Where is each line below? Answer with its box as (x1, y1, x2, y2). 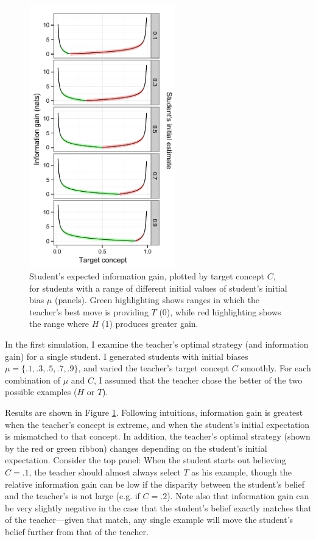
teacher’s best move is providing (29, 305, 149, 318)
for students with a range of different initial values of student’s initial (29, 281, 287, 294)
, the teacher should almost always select (29, 465, 181, 478)
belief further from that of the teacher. (5, 525, 149, 538)
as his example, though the (191, 465, 292, 478)
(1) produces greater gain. (102, 317, 198, 330)
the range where (29, 317, 90, 330)
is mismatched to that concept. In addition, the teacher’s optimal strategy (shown (5, 430, 311, 443)
